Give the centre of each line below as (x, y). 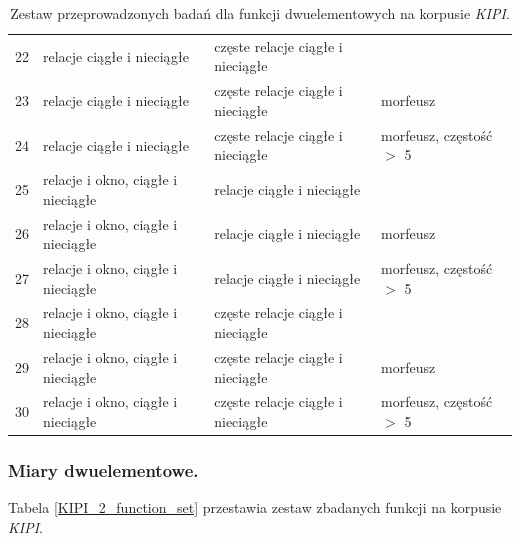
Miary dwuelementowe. (103, 469)
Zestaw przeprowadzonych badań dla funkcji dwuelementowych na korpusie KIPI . (260, 13)
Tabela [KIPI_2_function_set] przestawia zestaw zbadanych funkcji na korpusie (255, 507)
